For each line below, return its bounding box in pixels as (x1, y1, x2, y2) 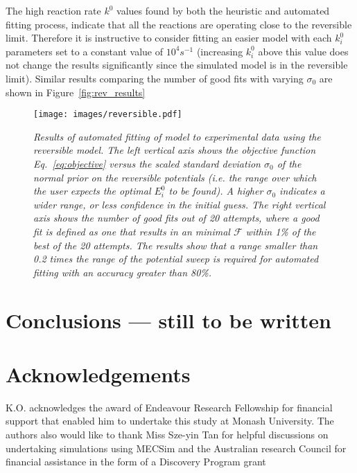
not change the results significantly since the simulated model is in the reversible (6, 57, 348, 72)
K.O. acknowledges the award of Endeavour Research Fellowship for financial (6, 400, 333, 414)
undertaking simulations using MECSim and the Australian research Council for (6, 440, 347, 455)
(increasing (196, 44, 243, 58)
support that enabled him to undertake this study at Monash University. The (6, 413, 334, 428)
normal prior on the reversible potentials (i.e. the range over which (33, 170, 317, 184)
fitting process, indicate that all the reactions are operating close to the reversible (6, 17, 352, 31)
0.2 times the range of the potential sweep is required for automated (33, 251, 319, 266)
